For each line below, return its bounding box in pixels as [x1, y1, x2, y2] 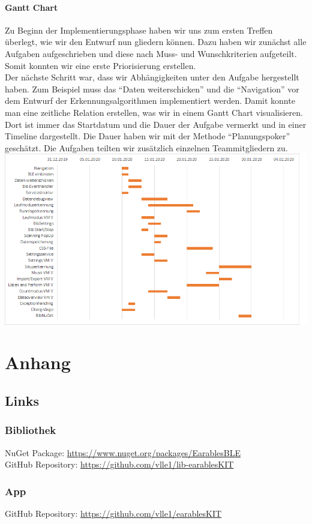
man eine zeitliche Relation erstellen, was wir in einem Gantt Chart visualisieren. [5, 106, 303, 118]
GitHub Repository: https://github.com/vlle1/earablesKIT [5, 507, 222, 519]
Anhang [5, 350, 71, 375]
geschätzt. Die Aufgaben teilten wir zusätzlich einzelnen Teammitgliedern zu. [5, 141, 288, 154]
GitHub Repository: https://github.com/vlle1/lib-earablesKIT [5, 458, 234, 471]
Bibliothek [5, 423, 56, 438]
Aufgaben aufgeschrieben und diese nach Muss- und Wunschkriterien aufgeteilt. [5, 47, 297, 59]
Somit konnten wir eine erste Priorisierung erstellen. [5, 59, 196, 71]
